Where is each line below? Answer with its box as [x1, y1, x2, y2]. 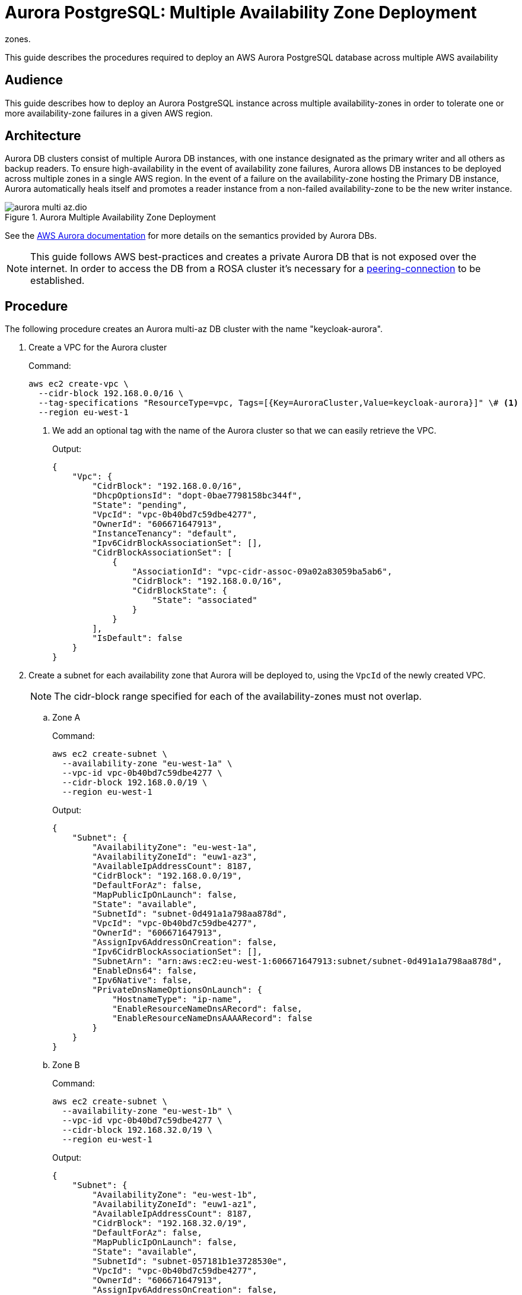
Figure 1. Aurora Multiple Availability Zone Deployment [5, 212, 216, 223]
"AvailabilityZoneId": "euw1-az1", [92, 1199, 257, 1209]
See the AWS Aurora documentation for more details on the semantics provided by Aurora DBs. [5, 230, 377, 241]
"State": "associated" [152, 595, 257, 605]
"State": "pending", [92, 500, 187, 510]
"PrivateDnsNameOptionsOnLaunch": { [92, 985, 263, 995]
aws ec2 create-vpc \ [28, 379, 129, 389]
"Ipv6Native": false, [92, 975, 193, 986]
